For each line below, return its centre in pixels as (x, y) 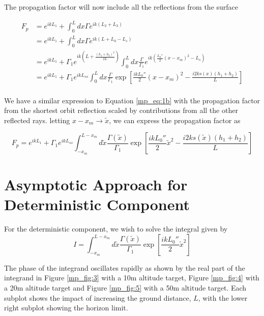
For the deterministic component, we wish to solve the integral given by (116, 228)
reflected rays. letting (37, 120)
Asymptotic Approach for (96, 184)
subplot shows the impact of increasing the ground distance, (98, 297)
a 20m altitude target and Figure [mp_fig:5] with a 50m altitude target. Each (125, 287)
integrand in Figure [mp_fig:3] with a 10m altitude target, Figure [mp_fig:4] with (132, 278)
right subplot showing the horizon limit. (66, 308)
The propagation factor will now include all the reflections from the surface (121, 7)
